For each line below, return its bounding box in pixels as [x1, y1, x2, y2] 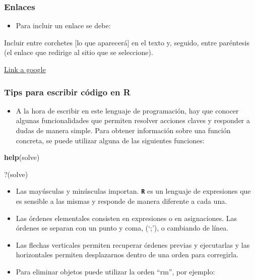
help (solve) [4, 152, 40, 162]
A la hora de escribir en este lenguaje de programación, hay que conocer [16, 105, 239, 116]
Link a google [4, 64, 46, 74]
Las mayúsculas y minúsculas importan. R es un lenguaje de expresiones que [16, 186, 251, 196]
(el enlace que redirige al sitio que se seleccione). [4, 47, 153, 58]
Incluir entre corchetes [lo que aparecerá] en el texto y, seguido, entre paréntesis [4, 37, 250, 47]
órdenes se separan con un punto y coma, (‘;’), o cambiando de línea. [16, 222, 229, 233]
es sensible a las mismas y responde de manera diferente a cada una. [16, 196, 227, 206]
